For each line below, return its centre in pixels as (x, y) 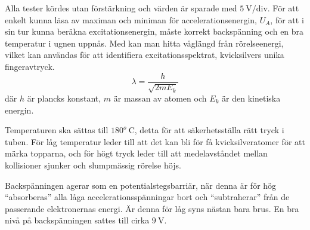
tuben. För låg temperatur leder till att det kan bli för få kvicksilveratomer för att (155, 141)
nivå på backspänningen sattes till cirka (77, 220)
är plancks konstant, (64, 98)
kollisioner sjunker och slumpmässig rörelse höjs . (93, 165)
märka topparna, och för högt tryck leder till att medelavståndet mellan (136, 153)
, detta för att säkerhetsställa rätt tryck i (209, 130)
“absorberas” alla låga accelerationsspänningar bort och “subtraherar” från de (147, 197)
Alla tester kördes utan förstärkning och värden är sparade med (121, 8)
